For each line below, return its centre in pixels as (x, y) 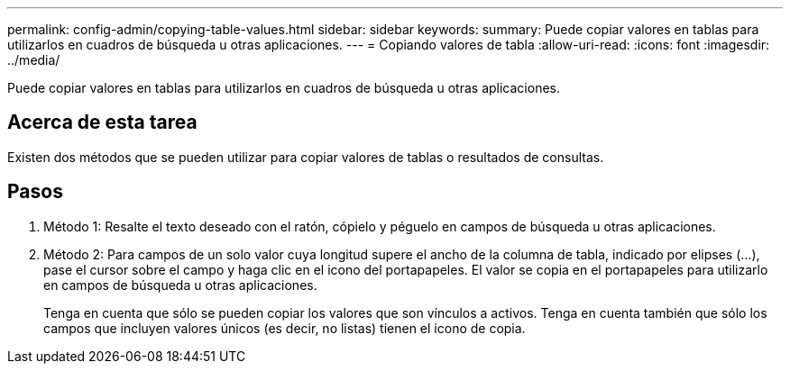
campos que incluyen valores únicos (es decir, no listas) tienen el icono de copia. (285, 328)
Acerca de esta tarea (102, 122)
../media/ (34, 60)
